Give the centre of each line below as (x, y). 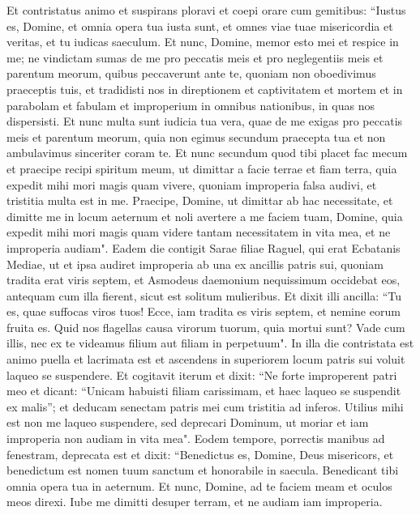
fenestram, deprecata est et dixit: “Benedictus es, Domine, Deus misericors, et (200, 454)
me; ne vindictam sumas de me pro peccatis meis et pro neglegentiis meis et (195, 57)
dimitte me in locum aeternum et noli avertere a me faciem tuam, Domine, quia (205, 216)
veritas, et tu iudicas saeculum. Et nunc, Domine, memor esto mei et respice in (203, 42)
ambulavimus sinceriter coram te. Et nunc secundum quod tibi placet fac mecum (207, 153)
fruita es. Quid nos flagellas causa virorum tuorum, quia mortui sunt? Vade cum (206, 327)
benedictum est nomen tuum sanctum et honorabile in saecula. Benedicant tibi (203, 470)
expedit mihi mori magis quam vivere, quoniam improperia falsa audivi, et (192, 184)
